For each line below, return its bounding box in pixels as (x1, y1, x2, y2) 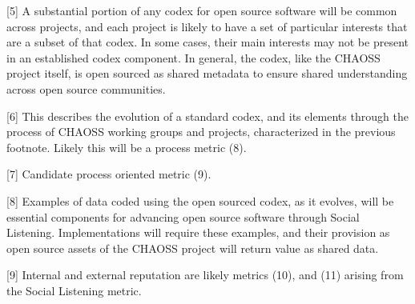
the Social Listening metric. (6, 282, 142, 298)
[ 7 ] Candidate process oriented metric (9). (6, 166, 212, 182)
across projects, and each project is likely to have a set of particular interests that (6, 18, 408, 34)
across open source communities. (6, 80, 166, 97)
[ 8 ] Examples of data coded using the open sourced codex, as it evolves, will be (6, 192, 394, 209)
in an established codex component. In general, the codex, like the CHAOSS (6, 49, 381, 66)
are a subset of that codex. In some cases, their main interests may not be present (6, 34, 409, 50)
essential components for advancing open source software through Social (6, 208, 360, 225)
